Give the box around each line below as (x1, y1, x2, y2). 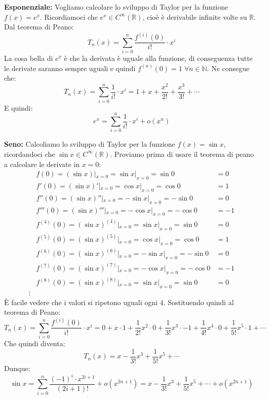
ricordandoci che (4, 148, 55, 159)
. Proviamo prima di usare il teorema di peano (110, 148, 254, 159)
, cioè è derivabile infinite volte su (142, 11, 247, 22)
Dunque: (4, 362, 30, 373)
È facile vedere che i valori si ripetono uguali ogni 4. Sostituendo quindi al (4, 296, 234, 307)
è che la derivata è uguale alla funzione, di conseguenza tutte (64, 53, 253, 63)
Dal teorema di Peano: (4, 21, 74, 32)
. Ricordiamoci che (40, 11, 98, 22)
